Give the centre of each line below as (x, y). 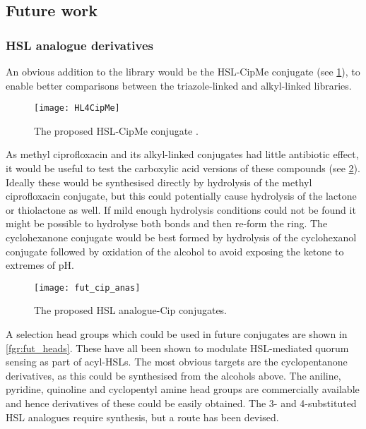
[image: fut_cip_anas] (87, 288)
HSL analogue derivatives (79, 45)
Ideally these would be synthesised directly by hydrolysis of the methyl (159, 182)
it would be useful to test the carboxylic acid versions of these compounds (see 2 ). (183, 168)
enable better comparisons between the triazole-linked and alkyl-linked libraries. (179, 85)
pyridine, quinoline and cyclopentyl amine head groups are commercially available (183, 389)
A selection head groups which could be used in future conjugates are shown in (177, 334)
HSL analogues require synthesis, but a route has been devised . (142, 417)
